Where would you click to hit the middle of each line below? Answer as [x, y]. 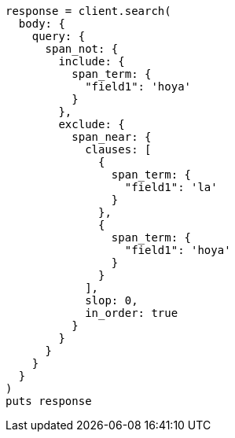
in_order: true [132, 313]
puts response [49, 401]
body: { [42, 24]
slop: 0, [112, 300]
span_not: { [82, 49]
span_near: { [112, 137]
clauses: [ [118, 149]
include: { [92, 61]
